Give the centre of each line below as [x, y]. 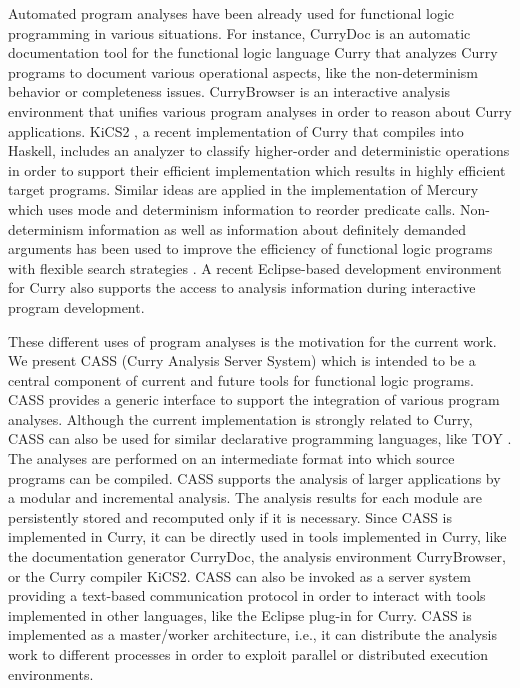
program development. [76, 306]
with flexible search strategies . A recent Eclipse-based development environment [255, 267]
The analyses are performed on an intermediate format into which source [231, 458]
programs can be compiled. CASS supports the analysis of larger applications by [254, 477]
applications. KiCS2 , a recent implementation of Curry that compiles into [236, 130]
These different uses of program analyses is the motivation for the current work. [252, 340]
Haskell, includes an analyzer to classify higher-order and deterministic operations [259, 150]
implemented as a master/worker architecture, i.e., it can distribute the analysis [253, 634]
